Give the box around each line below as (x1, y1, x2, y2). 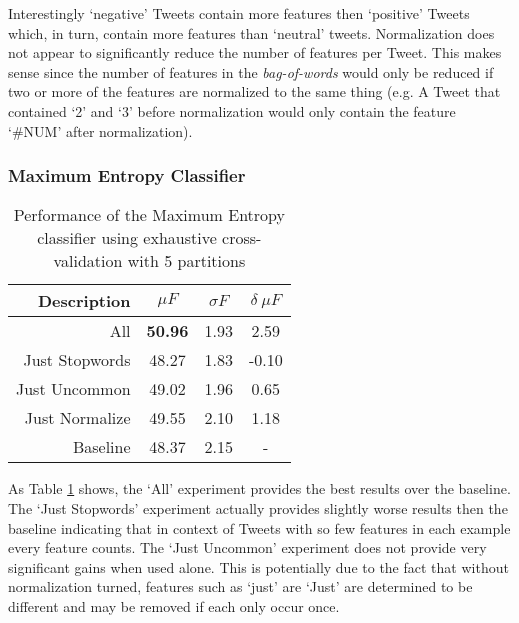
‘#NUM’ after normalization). (8, 120, 193, 141)
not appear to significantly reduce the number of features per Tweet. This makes (8, 42, 502, 63)
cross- (222, 226, 262, 250)
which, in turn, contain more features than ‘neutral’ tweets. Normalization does (8, 22, 495, 43)
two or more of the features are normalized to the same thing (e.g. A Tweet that (8, 81, 501, 102)
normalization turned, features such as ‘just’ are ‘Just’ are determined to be (8, 576, 473, 597)
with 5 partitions (127, 249, 246, 273)
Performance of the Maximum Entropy (13, 203, 285, 227)
